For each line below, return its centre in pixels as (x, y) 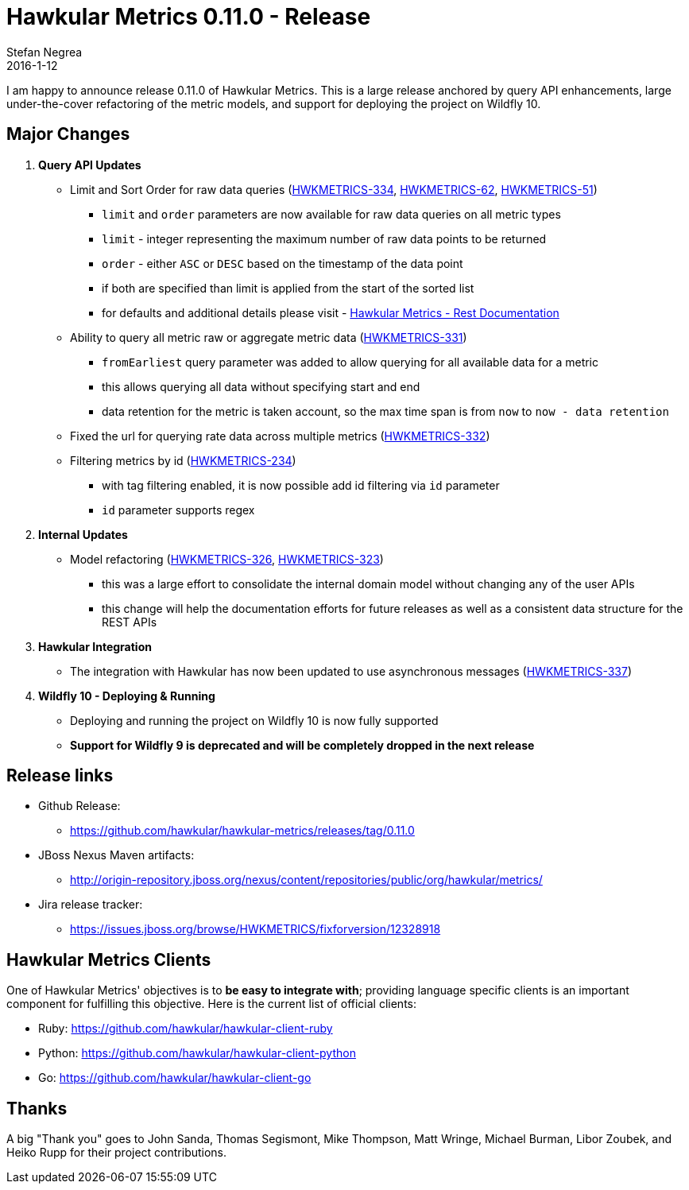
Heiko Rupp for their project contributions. (117, 1153)
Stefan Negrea (45, 52)
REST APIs (130, 622)
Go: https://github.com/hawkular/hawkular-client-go (175, 1078)
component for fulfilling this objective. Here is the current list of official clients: (211, 1004)
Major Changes (68, 134)
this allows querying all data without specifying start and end (261, 386)
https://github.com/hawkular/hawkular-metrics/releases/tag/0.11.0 (242, 831)
